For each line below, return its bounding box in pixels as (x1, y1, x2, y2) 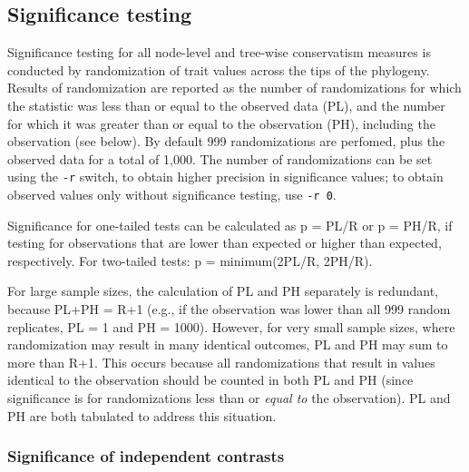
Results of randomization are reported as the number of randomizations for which (7, 78, 462, 97)
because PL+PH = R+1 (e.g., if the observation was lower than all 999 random (7, 300, 451, 319)
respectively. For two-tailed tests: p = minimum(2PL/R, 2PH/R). (7, 251, 373, 270)
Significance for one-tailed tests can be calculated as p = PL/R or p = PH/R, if (7, 215, 453, 234)
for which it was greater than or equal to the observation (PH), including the (7, 113, 435, 133)
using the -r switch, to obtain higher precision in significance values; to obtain (7, 167, 444, 186)
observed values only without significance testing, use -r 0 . (7, 185, 337, 204)
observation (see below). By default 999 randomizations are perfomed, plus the (7, 132, 445, 151)
